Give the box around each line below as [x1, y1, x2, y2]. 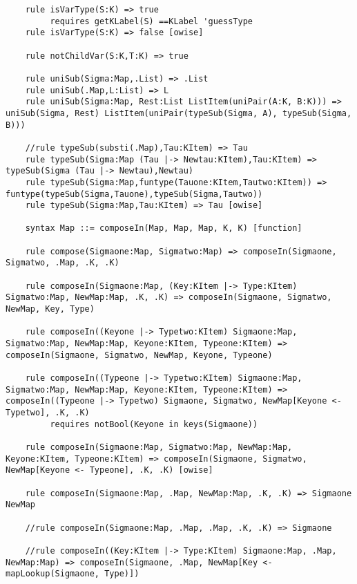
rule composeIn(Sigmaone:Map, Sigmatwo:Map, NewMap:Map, [25, 442, 293, 452]
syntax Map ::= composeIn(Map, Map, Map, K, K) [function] [25, 223, 302, 234]
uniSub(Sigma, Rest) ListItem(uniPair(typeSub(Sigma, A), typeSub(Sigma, [6, 108, 352, 118]
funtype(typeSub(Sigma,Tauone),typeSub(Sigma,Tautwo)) [6, 189, 263, 199]
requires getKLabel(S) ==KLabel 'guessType [50, 16, 253, 26]
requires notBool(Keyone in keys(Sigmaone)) [50, 419, 258, 429]
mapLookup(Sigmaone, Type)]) [6, 569, 139, 579]
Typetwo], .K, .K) [6, 407, 90, 417]
